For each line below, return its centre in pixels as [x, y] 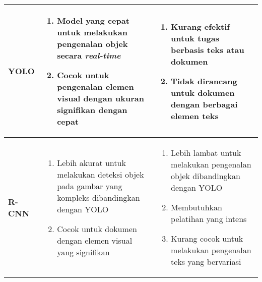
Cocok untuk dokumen [97, 229]
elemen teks [195, 116]
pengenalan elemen [95, 87]
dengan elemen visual [95, 240]
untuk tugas [195, 38]
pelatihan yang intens [209, 219]
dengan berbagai [204, 104]
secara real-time [89, 55]
